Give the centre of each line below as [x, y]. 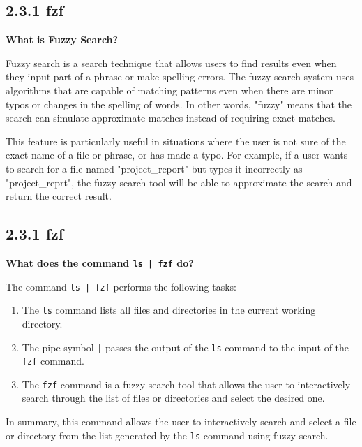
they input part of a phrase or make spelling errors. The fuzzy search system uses [180, 76]
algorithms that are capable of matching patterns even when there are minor [169, 90]
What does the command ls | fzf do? [100, 262]
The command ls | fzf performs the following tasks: [121, 286]
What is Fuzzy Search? [62, 39]
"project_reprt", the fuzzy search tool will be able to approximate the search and [179, 182]
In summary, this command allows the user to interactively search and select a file [181, 422]
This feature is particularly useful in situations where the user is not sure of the [176, 141]
